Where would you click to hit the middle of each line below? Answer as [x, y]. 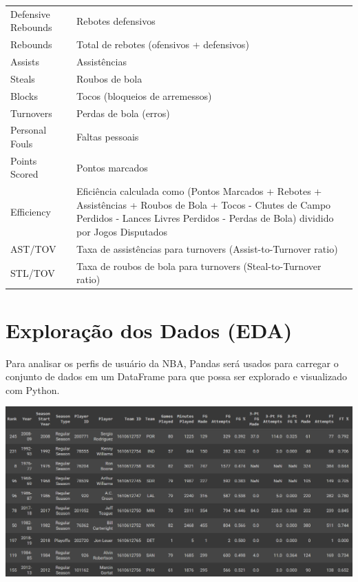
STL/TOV [33, 272]
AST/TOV [33, 248]
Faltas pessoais [107, 137]
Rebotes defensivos [116, 20]
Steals [23, 78]
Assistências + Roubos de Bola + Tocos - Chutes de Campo [203, 204]
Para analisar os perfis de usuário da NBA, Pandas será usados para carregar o [172, 363]
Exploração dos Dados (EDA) [149, 330]
